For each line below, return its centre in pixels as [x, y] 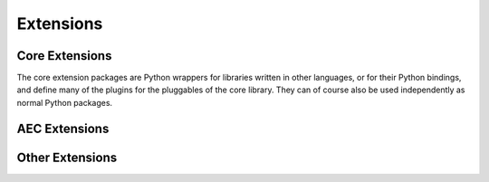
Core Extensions [64, 56]
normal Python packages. [65, 102]
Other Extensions [67, 157]
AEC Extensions [63, 128]
